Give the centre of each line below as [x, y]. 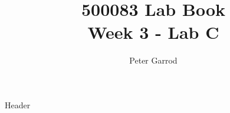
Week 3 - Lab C [153, 32]
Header [18, 104]
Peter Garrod [153, 60]
